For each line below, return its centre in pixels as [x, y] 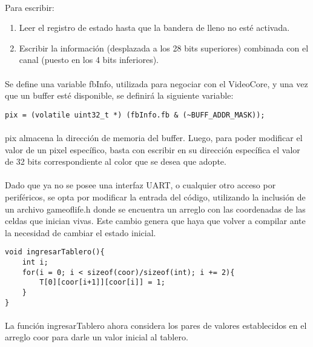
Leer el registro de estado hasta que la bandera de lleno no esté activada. [154, 28]
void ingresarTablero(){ [55, 252]
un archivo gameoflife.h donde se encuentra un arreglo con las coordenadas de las [155, 209]
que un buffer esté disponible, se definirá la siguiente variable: [119, 95]
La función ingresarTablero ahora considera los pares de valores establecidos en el [156, 325]
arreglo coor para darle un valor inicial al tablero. [97, 337]
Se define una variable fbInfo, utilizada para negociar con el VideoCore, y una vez [156, 83]
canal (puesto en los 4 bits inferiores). [89, 60]
